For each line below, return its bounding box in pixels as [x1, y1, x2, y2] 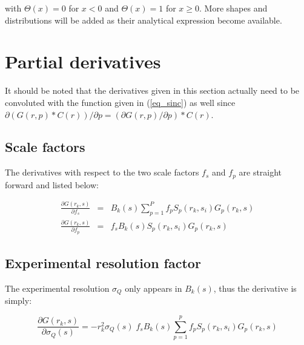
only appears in [125, 281, 182, 294]
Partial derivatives [5, 49, 161, 74]
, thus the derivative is [213, 281, 297, 294]
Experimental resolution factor [5, 254, 201, 272]
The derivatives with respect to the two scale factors [5, 166, 199, 179]
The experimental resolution [5, 281, 110, 294]
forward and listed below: [5, 178, 99, 191]
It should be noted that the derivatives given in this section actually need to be [5, 84, 300, 97]
